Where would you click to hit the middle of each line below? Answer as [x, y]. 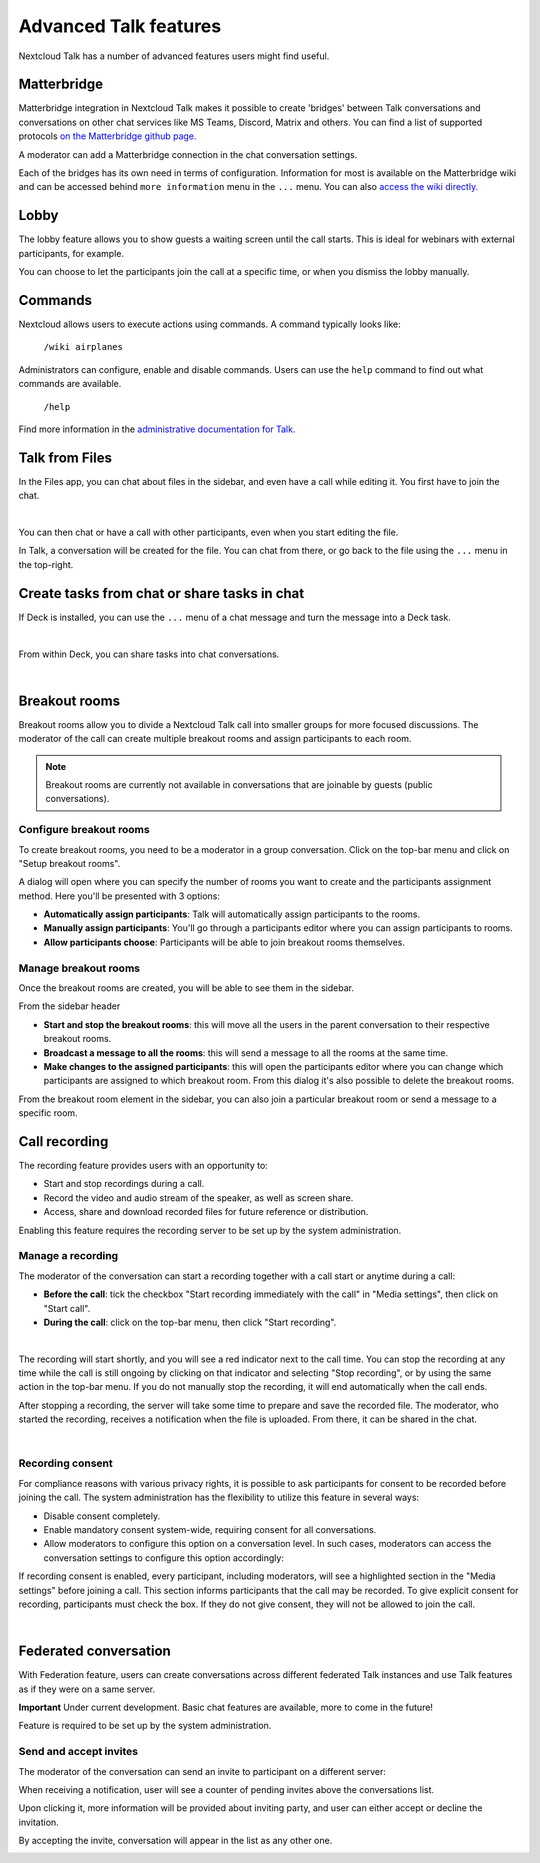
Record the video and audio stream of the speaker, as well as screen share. [198, 1197]
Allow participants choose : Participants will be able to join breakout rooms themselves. [224, 942]
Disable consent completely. [101, 1516]
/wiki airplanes [83, 347]
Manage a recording [68, 1256]
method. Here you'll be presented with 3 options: [119, 896]
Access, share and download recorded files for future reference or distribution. [206, 1212]
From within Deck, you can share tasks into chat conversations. [149, 654]
